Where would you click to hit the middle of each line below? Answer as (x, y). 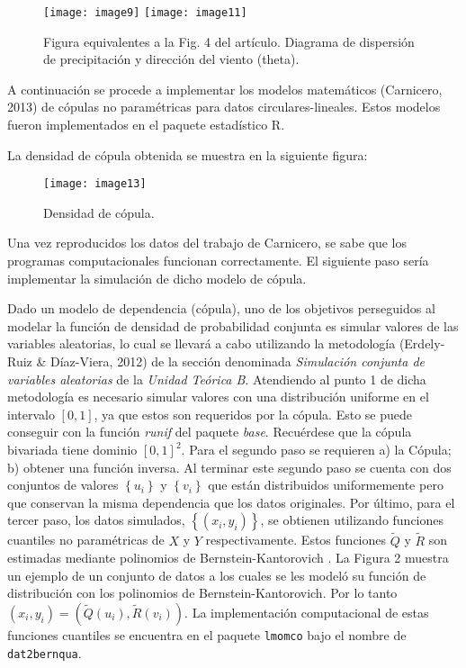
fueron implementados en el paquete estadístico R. (146, 125)
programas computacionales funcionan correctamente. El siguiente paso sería (218, 261)
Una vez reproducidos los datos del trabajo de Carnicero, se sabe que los (207, 243)
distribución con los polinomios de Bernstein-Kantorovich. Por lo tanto (202, 593)
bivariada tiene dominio (72, 449)
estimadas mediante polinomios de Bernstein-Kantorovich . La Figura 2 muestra (228, 558)
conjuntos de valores (63, 485)
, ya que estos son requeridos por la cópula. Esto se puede (253, 414)
